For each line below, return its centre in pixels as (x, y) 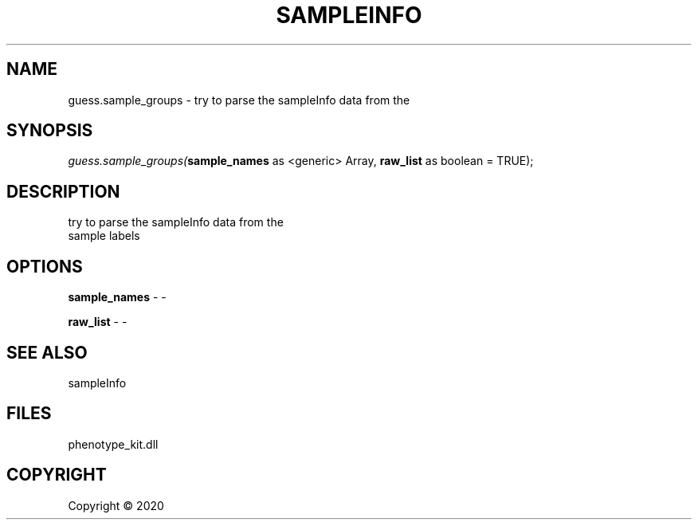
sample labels (104, 236)
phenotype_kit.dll (113, 444)
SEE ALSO (47, 352)
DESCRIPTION (63, 191)
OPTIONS (45, 266)
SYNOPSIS (50, 131)
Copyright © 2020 (116, 505)
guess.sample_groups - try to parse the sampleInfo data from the (239, 100)
